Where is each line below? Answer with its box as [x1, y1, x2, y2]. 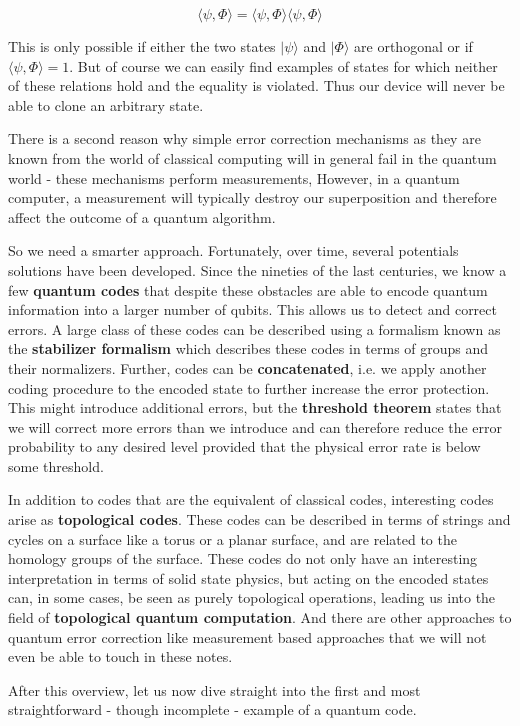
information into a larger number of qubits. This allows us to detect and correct [8, 299, 497, 320]
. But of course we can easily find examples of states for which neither [69, 55, 498, 76]
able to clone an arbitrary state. [8, 94, 204, 115]
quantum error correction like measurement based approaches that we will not [8, 626, 487, 647]
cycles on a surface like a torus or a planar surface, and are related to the [8, 528, 457, 549]
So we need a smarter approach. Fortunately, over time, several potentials [8, 240, 459, 261]
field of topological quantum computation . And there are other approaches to [8, 607, 512, 628]
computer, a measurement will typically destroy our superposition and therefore [8, 187, 497, 208]
